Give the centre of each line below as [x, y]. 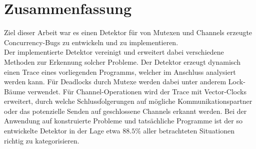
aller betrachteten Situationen [189, 131]
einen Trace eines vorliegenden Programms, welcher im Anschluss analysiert [120, 71]
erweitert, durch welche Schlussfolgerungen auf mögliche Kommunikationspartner [128, 101]
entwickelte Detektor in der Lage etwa [62, 131]
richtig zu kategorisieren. [42, 140]
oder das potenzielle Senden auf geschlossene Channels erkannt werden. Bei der [125, 111]
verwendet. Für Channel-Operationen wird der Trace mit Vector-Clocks [137, 91]
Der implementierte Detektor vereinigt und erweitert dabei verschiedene [114, 52]
